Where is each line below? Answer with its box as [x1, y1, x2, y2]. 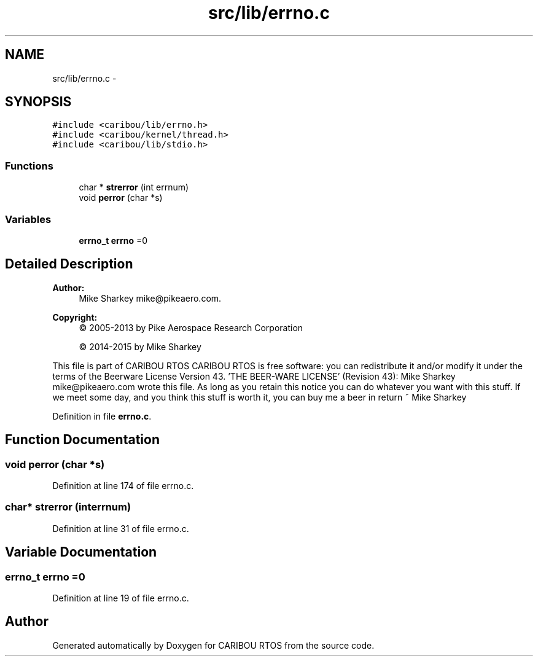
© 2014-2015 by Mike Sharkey [79, 341, 201, 352]
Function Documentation [5, 432, 160, 448]
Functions [5, 159, 53, 172]
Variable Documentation [5, 544, 157, 560]
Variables [5, 213, 52, 225]
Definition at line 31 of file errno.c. [52, 523, 189, 534]
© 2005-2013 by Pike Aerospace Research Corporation [79, 322, 303, 333]
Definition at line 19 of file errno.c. [52, 592, 189, 603]
